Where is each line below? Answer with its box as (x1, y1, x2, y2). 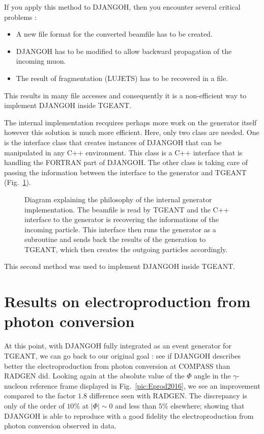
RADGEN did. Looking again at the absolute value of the (4, 370, 185, 381)
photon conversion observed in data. (4, 420, 116, 431)
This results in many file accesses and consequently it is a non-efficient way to (4, 90, 247, 100)
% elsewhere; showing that (162, 400, 245, 411)
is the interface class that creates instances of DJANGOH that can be (4, 137, 222, 147)
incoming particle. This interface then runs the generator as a (24, 224, 216, 234)
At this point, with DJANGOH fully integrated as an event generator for (4, 340, 231, 351)
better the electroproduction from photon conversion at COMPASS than (4, 360, 230, 371)
